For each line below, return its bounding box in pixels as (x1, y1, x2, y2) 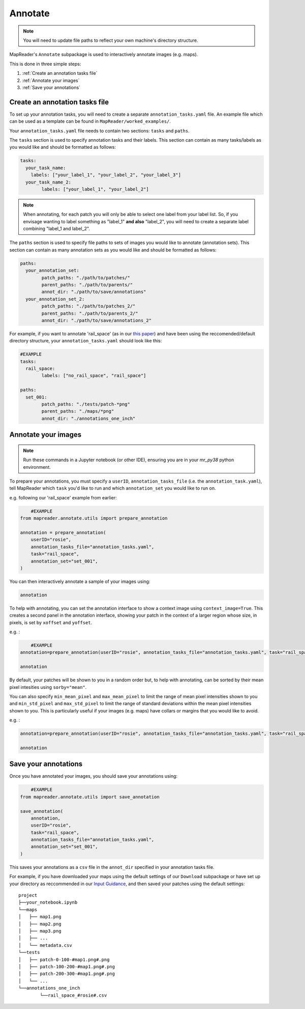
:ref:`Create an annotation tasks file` (22, 70, 98, 76)
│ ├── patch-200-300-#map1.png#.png (18, 971, 115, 977)
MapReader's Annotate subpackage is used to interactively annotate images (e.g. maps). (9, 51, 198, 58)
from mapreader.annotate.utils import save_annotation (20, 794, 160, 800)
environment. (23, 464, 51, 470)
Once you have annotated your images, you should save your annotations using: (9, 773, 178, 779)
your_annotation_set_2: (25, 296, 85, 302)
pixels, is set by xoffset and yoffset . (9, 619, 93, 625)
